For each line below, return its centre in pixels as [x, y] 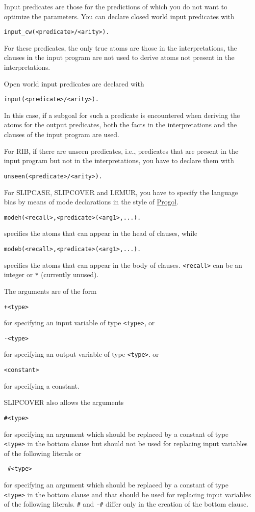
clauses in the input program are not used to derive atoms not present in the [119, 57]
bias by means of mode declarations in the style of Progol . [91, 202]
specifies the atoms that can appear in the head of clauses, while [101, 233]
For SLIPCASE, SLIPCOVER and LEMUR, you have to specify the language [121, 192]
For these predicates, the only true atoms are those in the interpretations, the [121, 47]
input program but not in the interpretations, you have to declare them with [119, 160]
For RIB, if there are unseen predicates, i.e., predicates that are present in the [121, 151]
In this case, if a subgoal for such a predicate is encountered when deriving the [122, 115]
